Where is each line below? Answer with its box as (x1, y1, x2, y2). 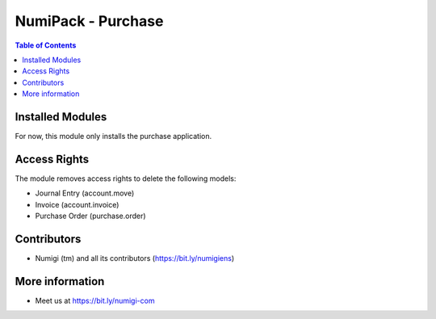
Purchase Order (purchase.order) (35, 211, 146, 221)
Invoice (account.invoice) (35, 199, 119, 209)
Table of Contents (15, 40, 77, 50)
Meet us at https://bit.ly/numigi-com (35, 296, 155, 305)
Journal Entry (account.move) (35, 188, 135, 198)
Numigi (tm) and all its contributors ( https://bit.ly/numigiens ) (35, 254, 235, 262)
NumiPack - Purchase (15, 12, 164, 30)
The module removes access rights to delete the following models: (15, 174, 237, 183)
